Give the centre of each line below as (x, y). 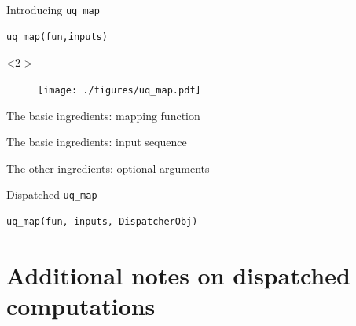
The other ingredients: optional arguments (108, 168)
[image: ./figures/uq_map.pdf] (119, 90)
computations (81, 305)
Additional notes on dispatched (178, 275)
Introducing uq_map (53, 9)
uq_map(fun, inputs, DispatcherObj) (102, 221)
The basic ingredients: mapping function (103, 115)
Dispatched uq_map (52, 194)
